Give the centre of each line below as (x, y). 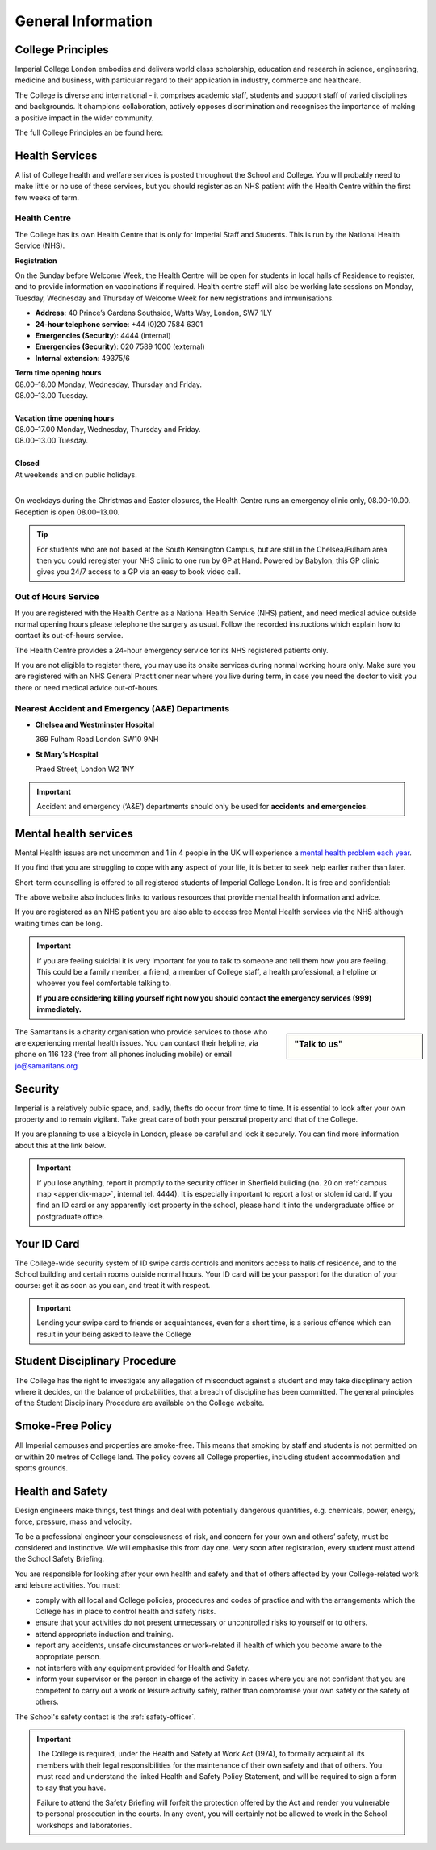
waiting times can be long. (59, 923)
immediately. (59, 1009)
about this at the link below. (61, 1145)
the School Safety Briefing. (60, 1559)
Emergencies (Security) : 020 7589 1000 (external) (120, 346)
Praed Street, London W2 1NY (85, 769)
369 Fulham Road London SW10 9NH (97, 740)
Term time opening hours (58, 373)
